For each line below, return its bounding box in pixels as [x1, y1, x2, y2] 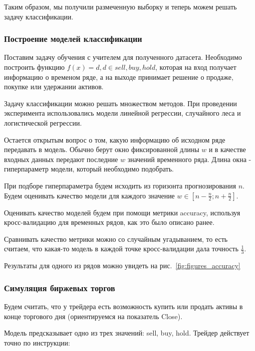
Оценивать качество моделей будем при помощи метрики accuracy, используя [4, 207, 241, 217]
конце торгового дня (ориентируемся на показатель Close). [4, 311, 183, 321]
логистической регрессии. [4, 117, 82, 128]
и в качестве [209, 144, 246, 155]
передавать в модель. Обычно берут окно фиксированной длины [4, 144, 200, 155]
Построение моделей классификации [4, 32, 142, 45]
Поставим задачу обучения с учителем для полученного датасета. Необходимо [4, 52, 242, 62]
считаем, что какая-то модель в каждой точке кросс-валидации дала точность [4, 243, 239, 254]
